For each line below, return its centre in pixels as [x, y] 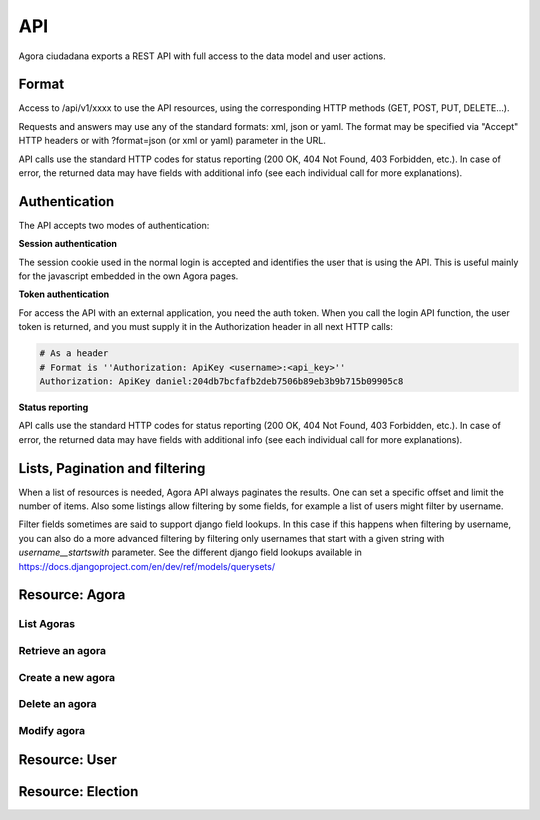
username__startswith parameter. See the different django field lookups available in [190, 552]
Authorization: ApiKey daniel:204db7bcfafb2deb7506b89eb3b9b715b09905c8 [221, 381]
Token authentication [64, 294]
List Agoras [47, 624]
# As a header [74, 353]
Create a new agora [66, 677]
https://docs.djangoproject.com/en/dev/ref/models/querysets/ [146, 566]
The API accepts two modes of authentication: [114, 225]
